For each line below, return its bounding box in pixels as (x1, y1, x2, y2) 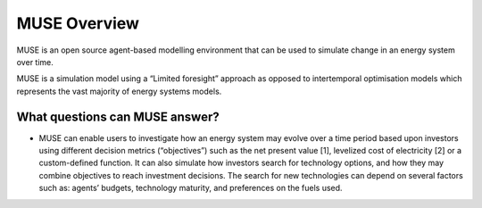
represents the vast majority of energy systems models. (16, 86, 222, 96)
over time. (16, 56, 54, 67)
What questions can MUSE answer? (16, 109, 220, 124)
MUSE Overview (16, 13, 140, 33)
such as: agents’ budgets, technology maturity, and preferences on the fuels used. (38, 183, 343, 194)
